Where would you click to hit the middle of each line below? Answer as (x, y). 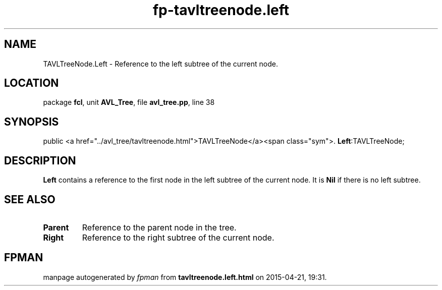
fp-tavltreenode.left (221, 10)
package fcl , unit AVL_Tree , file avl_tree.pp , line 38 (129, 102)
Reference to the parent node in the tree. (159, 227)
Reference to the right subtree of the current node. (178, 237)
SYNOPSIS (32, 122)
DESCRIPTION (40, 160)
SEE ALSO (30, 199)
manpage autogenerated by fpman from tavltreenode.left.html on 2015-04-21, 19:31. (185, 277)
